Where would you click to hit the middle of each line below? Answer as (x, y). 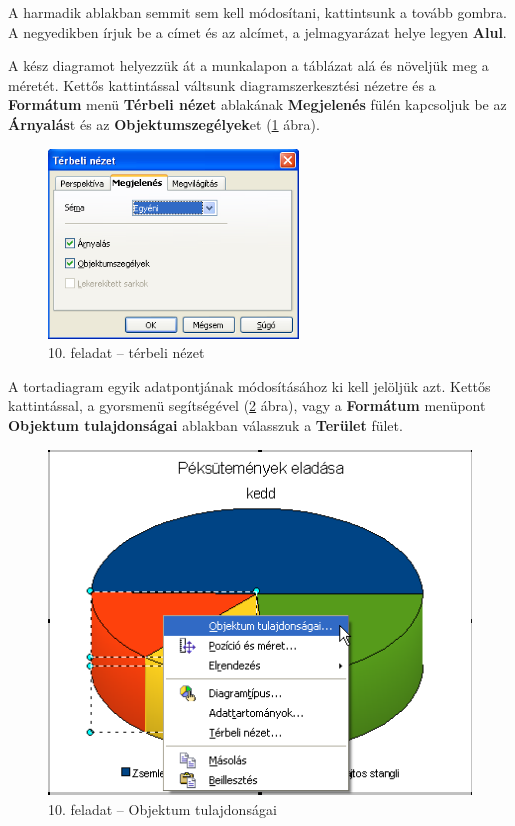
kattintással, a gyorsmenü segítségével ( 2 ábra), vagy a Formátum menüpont (247, 405)
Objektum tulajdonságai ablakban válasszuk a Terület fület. (205, 424)
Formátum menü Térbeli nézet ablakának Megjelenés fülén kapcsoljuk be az (257, 104)
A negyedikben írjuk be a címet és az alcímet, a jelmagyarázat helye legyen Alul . (257, 31)
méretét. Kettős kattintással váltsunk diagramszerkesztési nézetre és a (222, 84)
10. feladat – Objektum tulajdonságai (162, 808)
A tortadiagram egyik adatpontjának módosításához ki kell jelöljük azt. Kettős (249, 385)
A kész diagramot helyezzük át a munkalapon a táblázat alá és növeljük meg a (248, 65)
